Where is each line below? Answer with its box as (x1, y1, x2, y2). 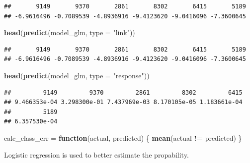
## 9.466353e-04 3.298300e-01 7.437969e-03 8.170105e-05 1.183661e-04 (4, 99, 243, 106)
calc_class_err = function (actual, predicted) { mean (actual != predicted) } (4, 132, 242, 143)
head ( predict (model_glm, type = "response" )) (4, 70, 150, 80)
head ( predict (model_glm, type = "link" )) (4, 27, 135, 38)
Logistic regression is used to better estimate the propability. (4, 149, 189, 160)
